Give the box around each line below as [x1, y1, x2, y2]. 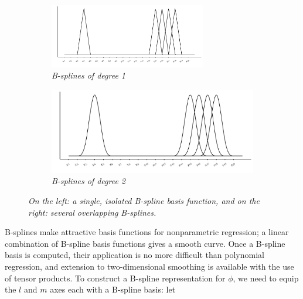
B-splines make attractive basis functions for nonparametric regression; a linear [5, 226, 289, 238]
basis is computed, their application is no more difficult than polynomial [5, 249, 264, 261]
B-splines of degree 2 [52, 175, 125, 187]
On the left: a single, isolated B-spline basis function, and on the [28, 195, 260, 207]
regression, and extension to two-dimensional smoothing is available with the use [5, 260, 294, 272]
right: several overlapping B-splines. [28, 206, 156, 218]
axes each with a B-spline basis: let [50, 283, 176, 295]
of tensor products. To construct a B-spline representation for [5, 271, 226, 284]
